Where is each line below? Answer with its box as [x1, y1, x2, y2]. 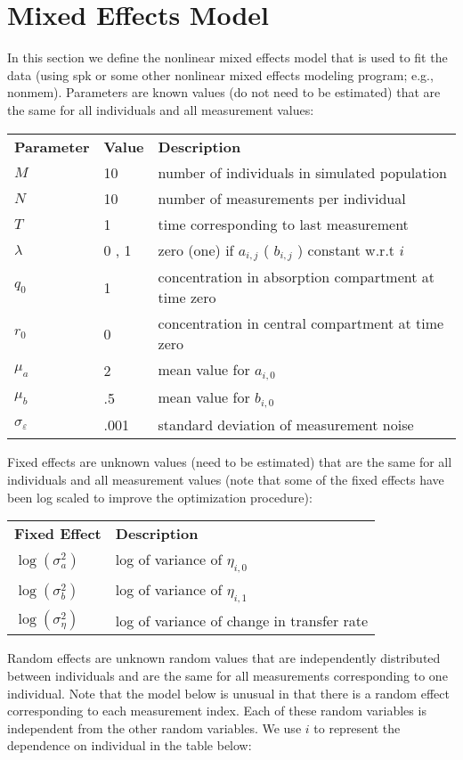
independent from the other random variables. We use [7, 718, 302, 737]
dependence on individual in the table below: [7, 736, 252, 755]
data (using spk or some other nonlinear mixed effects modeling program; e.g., [7, 65, 434, 84]
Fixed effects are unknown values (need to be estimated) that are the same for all [7, 453, 452, 471]
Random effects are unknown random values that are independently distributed [7, 649, 441, 667]
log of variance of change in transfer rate [115, 609, 369, 631]
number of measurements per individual [158, 187, 406, 208]
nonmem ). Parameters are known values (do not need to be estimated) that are [7, 83, 441, 102]
